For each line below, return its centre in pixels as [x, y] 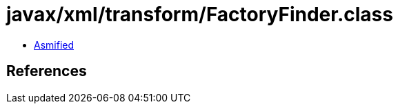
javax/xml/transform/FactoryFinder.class [200, 14]
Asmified [54, 45]
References [47, 71]
